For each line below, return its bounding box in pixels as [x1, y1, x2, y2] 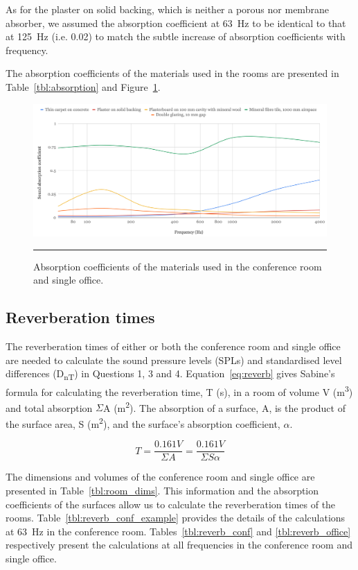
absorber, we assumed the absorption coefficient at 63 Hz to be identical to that [6, 15, 346, 30]
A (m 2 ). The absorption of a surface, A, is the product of [102, 398, 346, 415]
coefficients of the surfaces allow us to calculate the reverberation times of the [6, 496, 336, 511]
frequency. [6, 42, 48, 57]
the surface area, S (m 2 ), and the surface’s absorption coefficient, [6, 415, 280, 431]
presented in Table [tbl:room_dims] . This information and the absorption [6, 483, 319, 497]
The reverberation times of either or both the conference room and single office [6, 339, 341, 354]
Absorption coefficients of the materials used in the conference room [33, 259, 322, 273]
